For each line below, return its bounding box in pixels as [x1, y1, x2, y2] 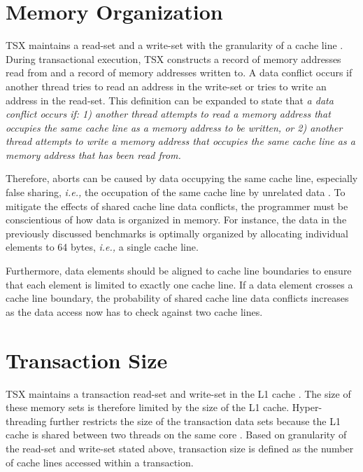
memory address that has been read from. [6, 147, 181, 162]
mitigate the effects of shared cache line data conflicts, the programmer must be [6, 198, 348, 213]
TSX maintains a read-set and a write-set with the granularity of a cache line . [6, 38, 343, 53]
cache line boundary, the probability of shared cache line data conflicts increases [6, 291, 349, 305]
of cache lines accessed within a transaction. [6, 454, 194, 469]
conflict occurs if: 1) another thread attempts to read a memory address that [6, 106, 331, 121]
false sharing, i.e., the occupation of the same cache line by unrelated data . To [6, 185, 346, 200]
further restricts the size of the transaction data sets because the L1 [50, 413, 341, 428]
